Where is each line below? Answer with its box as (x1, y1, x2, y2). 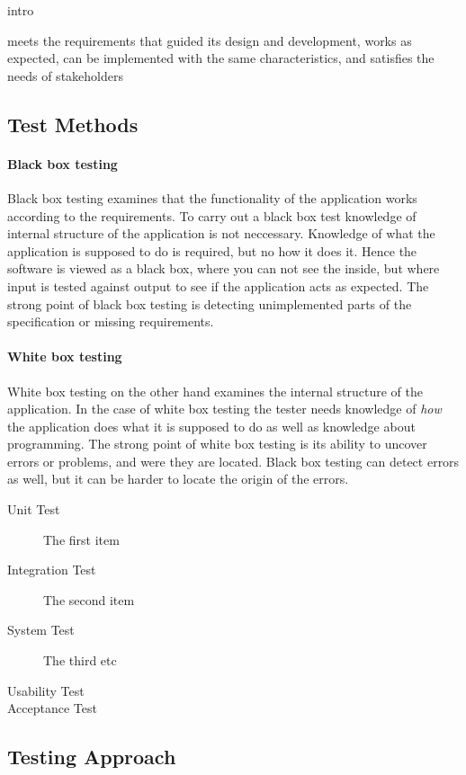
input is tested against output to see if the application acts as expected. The (7, 276, 429, 295)
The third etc (43, 651, 117, 670)
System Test (7, 620, 75, 639)
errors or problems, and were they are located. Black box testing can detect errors (7, 451, 460, 470)
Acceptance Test (7, 699, 97, 717)
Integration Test (7, 560, 96, 579)
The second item (43, 590, 135, 609)
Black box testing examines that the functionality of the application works (7, 188, 417, 207)
